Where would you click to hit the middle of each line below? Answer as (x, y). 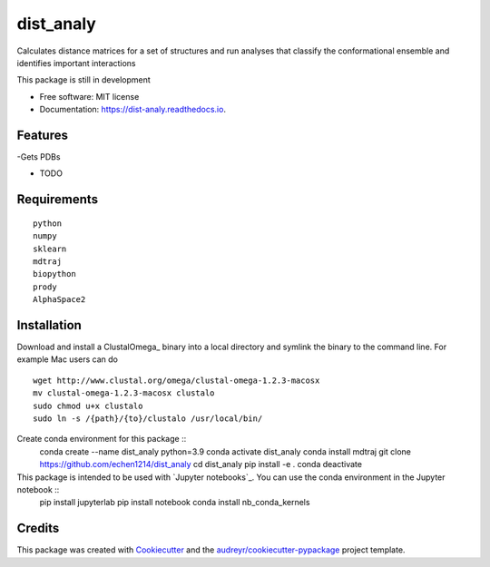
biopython (54, 274)
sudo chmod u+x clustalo (88, 406)
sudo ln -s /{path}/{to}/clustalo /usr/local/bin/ (148, 419)
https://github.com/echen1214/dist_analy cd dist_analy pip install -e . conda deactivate (201, 464)
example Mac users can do (67, 359)
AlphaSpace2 (59, 300)
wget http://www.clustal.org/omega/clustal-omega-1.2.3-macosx (176, 380)
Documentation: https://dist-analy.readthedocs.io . (133, 110)
